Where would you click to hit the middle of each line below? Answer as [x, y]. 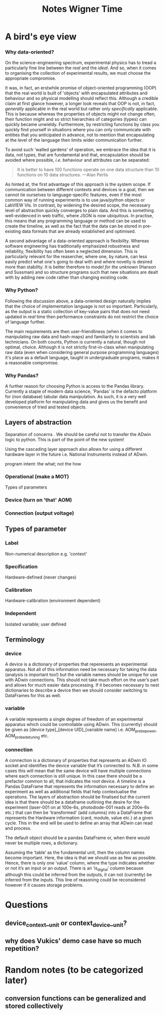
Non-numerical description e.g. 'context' [46, 553]
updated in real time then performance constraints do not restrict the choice [82, 317]
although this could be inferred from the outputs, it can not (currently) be [79, 875]
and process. [18, 828]
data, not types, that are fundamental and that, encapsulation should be [77, 155]
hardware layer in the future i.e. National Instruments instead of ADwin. [77, 454]
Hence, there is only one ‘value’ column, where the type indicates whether [80, 863]
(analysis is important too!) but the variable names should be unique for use [81, 675]
